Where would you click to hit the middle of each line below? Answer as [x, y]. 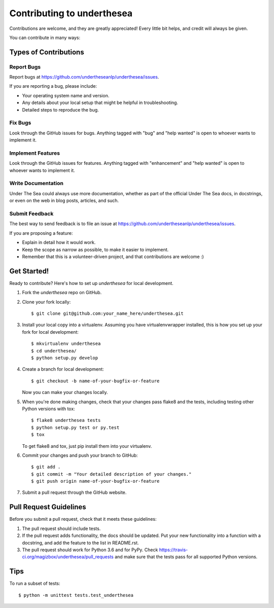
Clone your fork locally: [46, 302]
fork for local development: [50, 332]
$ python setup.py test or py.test [75, 427]
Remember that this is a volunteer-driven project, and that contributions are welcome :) [113, 257]
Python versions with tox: [49, 409]
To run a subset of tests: [35, 584]
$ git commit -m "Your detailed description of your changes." [111, 474]
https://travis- [174, 550]
